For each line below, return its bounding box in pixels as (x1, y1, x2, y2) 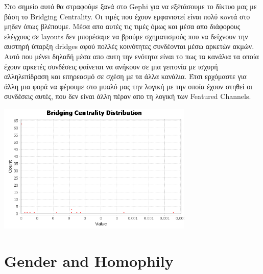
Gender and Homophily (4, 250, 174, 271)
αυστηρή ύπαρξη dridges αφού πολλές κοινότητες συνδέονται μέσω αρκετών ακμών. (4, 41, 254, 52)
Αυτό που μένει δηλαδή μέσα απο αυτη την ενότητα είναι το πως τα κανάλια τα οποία (4, 51, 259, 61)
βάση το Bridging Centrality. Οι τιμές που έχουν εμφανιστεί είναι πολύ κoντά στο (4, 11, 250, 21)
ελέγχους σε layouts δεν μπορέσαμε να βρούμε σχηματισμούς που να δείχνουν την (4, 31, 248, 41)
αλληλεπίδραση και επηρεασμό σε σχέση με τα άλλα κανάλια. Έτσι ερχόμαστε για (4, 71, 247, 82)
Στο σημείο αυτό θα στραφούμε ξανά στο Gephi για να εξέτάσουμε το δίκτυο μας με (4, 1, 257, 11)
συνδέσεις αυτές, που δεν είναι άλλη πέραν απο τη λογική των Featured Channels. (4, 91, 251, 102)
